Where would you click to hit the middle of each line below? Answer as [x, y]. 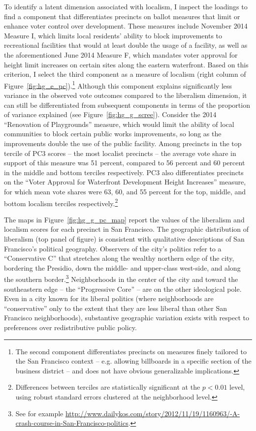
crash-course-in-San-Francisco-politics [72, 423]
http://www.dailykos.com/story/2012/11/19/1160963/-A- [153, 413]
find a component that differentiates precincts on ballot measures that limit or [122, 16]
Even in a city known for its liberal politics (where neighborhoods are [109, 298]
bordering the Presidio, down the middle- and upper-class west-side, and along [122, 267]
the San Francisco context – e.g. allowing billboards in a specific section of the [133, 361]
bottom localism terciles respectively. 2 [61, 202]
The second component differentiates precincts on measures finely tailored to [131, 351]
